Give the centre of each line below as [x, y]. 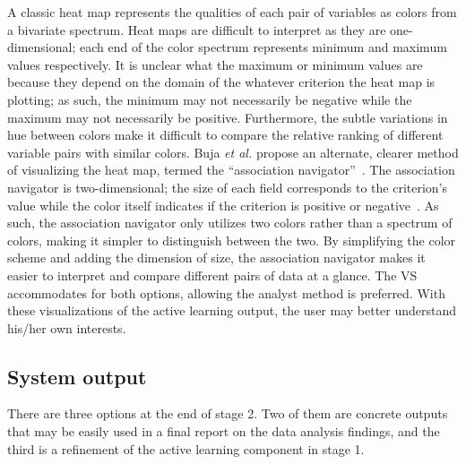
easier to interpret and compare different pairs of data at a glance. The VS [212, 275]
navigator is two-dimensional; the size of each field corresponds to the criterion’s [228, 187]
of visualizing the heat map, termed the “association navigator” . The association [231, 170]
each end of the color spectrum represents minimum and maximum [263, 47]
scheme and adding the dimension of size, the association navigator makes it [216, 258]
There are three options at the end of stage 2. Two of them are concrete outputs [228, 413]
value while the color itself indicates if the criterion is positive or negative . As [223, 205]
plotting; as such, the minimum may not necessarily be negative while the [210, 99]
